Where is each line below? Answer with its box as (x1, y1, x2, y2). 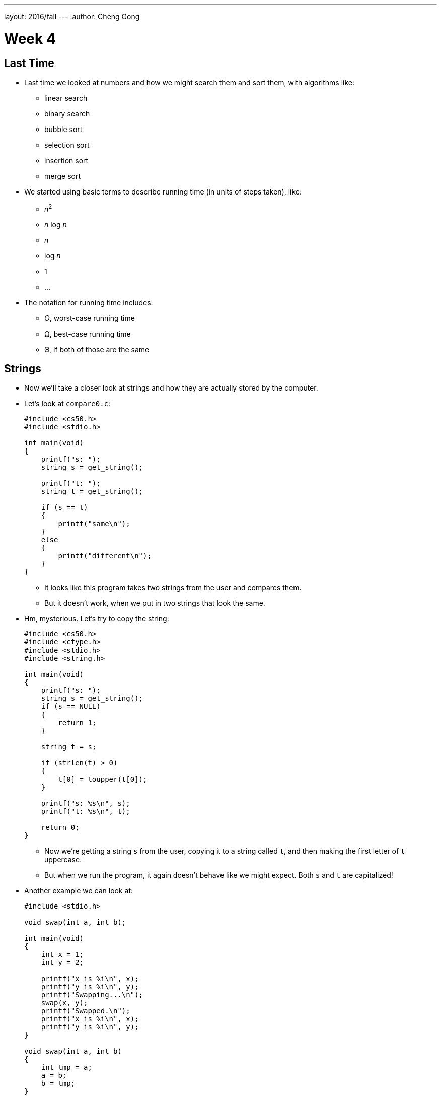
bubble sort (44, 124, 83, 134)
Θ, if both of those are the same (44, 345, 150, 354)
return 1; (58, 719, 97, 727)
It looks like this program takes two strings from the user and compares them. (44, 583, 302, 592)
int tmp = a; (41, 1063, 92, 1072)
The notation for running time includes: (24, 298, 153, 307)
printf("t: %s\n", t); (41, 807, 130, 816)
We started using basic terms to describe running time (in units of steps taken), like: (24, 187, 302, 196)
